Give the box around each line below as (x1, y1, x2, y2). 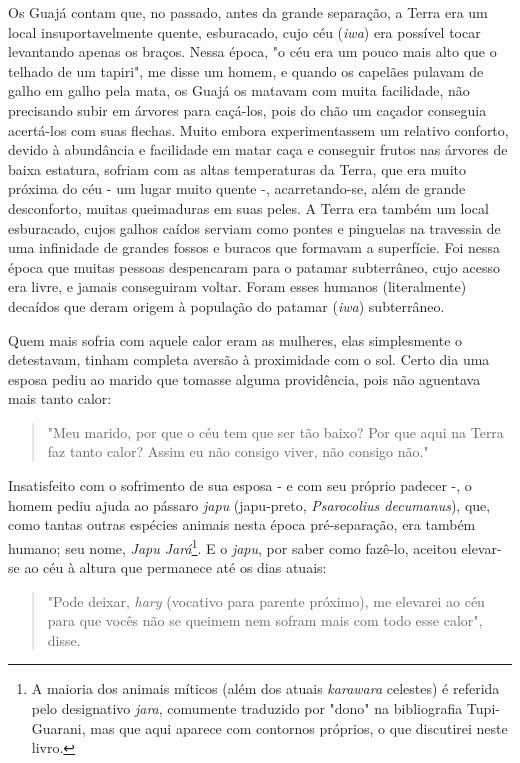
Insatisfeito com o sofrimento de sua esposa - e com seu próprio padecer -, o (8, 475, 472, 496)
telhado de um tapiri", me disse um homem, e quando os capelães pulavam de (8, 60, 484, 81)
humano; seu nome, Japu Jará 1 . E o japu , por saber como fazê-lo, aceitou (8, 534, 457, 558)
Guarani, (31, 717, 86, 738)
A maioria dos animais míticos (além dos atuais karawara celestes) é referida (31, 678, 500, 699)
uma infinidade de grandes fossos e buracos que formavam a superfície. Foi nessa (8, 237, 501, 258)
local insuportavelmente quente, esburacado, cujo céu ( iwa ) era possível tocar (8, 21, 481, 42)
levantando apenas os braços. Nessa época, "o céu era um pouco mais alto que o (8, 41, 497, 62)
